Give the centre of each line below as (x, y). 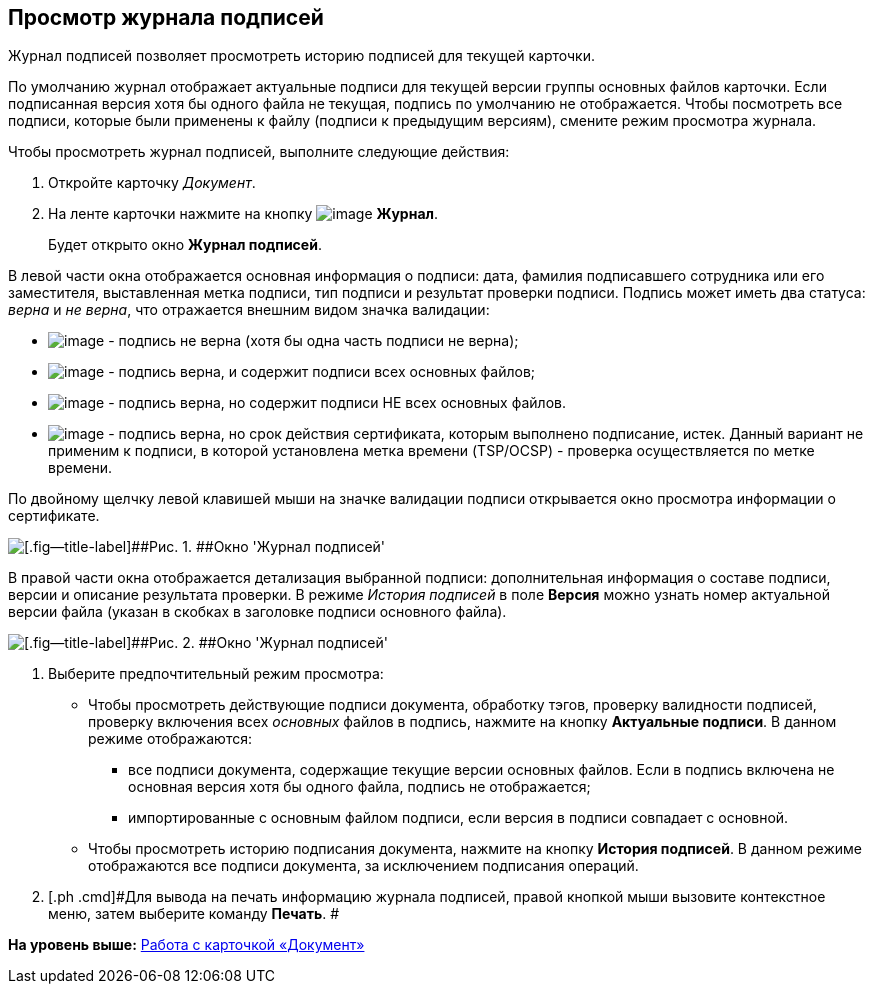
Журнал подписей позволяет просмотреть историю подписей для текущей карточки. (302, 56)
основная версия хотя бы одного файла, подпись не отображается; (359, 787)
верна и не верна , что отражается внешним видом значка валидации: (249, 310)
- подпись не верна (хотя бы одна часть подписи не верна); (313, 341)
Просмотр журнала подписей (166, 17)
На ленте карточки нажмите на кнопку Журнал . (243, 214)
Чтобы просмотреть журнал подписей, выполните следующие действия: (259, 152)
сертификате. (54, 516)
